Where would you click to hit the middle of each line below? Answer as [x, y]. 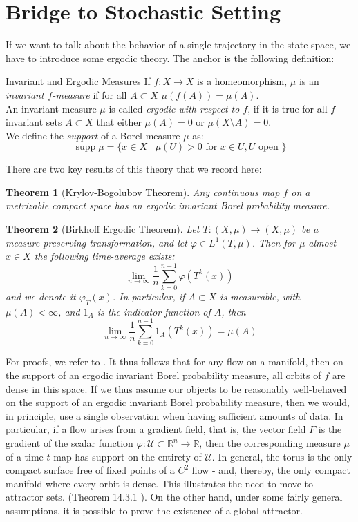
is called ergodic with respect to [174, 108]
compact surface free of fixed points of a [90, 470]
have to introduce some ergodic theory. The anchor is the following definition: [170, 58]
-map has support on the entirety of [126, 456]
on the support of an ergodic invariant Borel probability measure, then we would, [178, 402]
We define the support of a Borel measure [93, 135]
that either [119, 122]
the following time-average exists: [104, 256]
